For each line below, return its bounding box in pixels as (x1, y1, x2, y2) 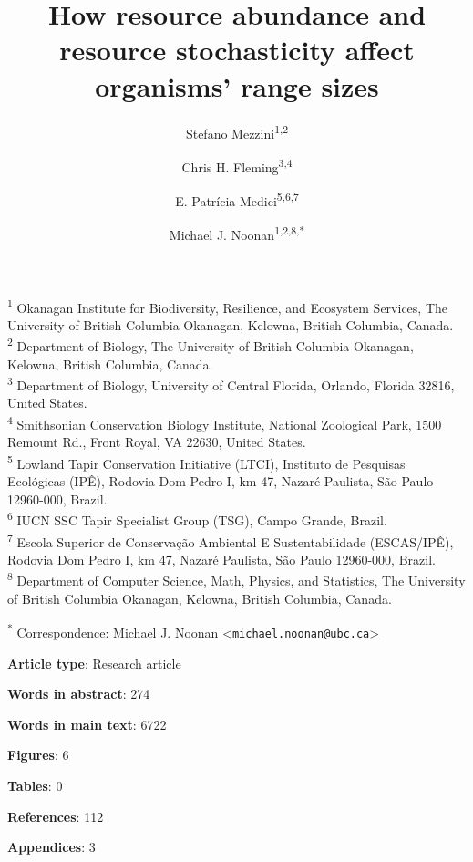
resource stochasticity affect (59, 31, 415, 68)
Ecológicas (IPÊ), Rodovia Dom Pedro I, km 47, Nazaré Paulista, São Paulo (7, 472, 434, 491)
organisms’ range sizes (95, 67, 379, 104)
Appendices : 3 (7, 837, 96, 857)
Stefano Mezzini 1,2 (185, 120, 289, 142)
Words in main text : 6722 (7, 714, 167, 733)
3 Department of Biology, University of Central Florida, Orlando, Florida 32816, (7, 373, 455, 394)
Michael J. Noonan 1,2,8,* (169, 223, 305, 244)
